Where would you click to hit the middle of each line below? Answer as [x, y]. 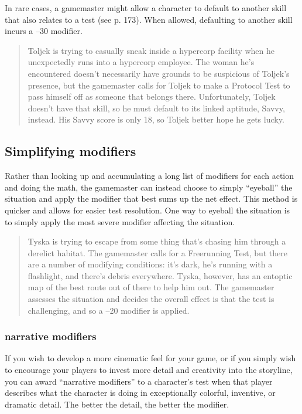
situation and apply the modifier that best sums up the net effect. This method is [151, 198]
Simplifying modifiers [71, 151]
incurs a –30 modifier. [44, 31]
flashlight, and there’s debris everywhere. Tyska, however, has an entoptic [160, 275]
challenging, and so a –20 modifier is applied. [109, 310]
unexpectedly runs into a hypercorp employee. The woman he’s [141, 62]
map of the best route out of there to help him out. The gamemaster [151, 287]
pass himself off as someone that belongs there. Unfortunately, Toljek [152, 96]
